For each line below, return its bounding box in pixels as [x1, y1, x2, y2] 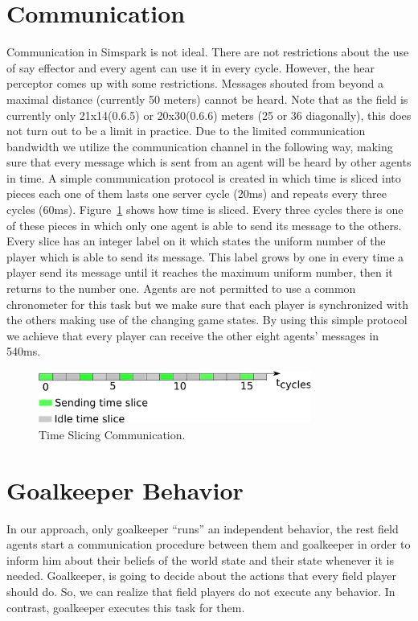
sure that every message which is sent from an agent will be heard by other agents [6, 154, 412, 171]
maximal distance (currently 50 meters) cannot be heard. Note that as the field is [6, 90, 408, 107]
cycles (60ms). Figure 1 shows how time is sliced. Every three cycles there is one [6, 201, 404, 218]
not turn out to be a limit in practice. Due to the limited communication [6, 122, 366, 139]
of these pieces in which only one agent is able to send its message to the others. [6, 216, 402, 233]
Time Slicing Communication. [39, 426, 186, 442]
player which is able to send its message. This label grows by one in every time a [6, 248, 404, 265]
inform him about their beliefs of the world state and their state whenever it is [6, 551, 394, 568]
